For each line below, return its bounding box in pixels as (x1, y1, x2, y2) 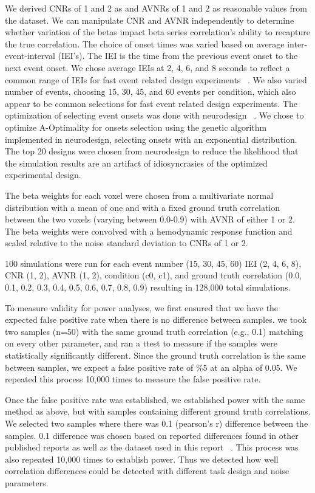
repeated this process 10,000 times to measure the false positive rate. (5, 373, 261, 385)
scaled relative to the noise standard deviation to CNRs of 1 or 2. (5, 236, 248, 249)
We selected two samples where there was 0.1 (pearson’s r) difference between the (5, 417, 308, 429)
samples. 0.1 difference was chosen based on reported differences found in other (5, 429, 299, 441)
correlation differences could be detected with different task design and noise (5, 464, 290, 477)
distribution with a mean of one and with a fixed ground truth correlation (5, 201, 280, 213)
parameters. (5, 476, 49, 489)
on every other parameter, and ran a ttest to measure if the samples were (5, 337, 277, 350)
